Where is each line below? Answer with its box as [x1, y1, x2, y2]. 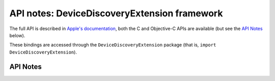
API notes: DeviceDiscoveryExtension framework [9, 8, 223, 19]
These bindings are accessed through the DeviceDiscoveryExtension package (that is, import [9, 42, 216, 48]
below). [9, 32, 25, 38]
